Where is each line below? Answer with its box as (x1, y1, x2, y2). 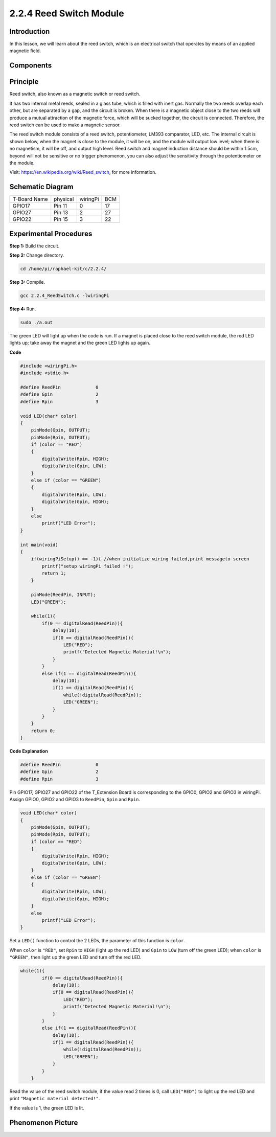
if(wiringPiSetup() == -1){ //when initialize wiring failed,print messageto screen (31, 556, 250, 562)
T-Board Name (12, 196, 48, 203)
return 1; (41, 571, 66, 576)
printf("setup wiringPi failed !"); (41, 563, 134, 569)
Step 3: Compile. (9, 279, 45, 285)
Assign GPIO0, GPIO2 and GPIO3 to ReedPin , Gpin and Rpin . (9, 797, 141, 803)
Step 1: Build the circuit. (9, 243, 60, 249)
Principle (9, 77, 39, 86)
